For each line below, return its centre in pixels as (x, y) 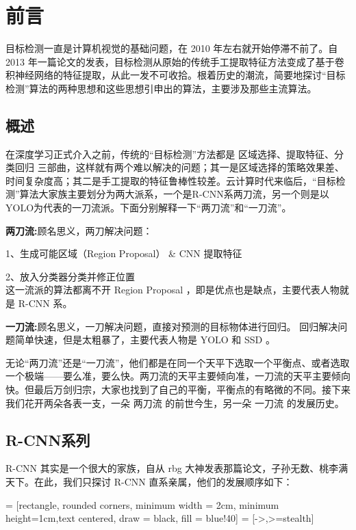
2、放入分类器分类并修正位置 (70, 276)
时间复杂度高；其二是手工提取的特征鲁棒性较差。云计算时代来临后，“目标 (171, 180)
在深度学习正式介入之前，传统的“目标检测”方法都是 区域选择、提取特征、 (170, 154)
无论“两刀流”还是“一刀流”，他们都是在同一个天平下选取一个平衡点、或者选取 (178, 362)
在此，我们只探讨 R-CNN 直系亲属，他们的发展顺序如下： (163, 481)
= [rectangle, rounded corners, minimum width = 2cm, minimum (142, 504)
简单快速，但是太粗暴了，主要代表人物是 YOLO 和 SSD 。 (145, 340)
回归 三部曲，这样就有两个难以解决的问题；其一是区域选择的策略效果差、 (179, 167)
